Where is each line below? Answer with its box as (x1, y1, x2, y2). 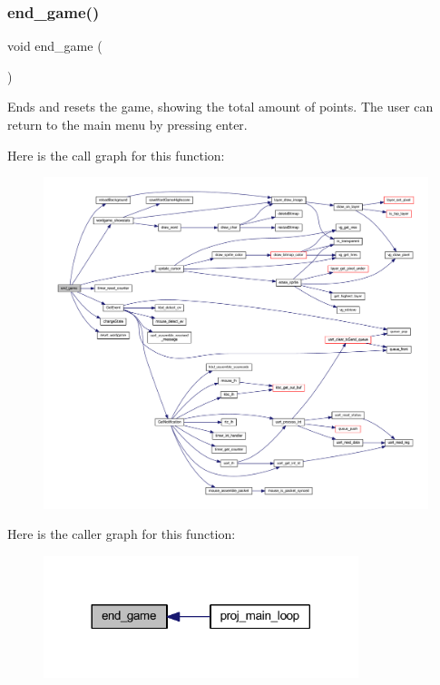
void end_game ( (7, 36, 103, 55)
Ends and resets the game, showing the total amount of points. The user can (7, 97, 434, 116)
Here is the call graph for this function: (7, 145, 225, 164)
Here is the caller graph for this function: (7, 524, 236, 543)
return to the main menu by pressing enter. (7, 115, 248, 133)
